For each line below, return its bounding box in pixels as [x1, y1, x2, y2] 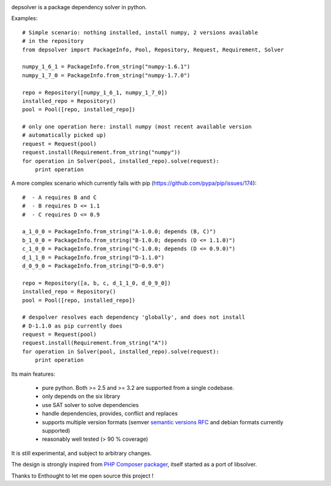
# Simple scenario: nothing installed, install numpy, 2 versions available [22, 29, 259, 36]
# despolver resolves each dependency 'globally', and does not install [22, 314, 245, 321]
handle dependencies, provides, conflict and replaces [42, 410, 178, 417]
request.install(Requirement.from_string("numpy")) [22, 149, 181, 156]
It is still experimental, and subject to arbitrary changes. [11, 449, 152, 457]
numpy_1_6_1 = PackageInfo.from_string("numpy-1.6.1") [22, 63, 191, 70]
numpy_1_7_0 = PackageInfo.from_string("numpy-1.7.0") [22, 72, 191, 79]
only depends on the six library [42, 392, 121, 400]
